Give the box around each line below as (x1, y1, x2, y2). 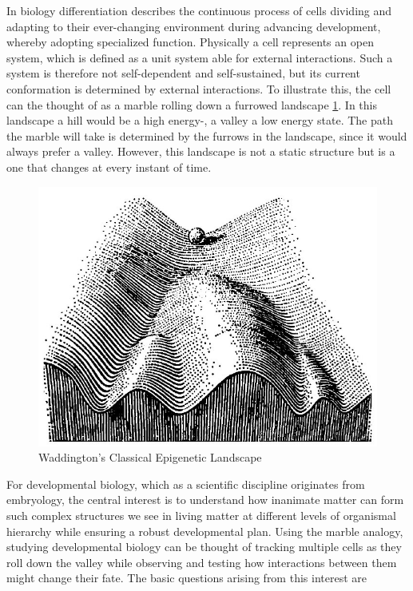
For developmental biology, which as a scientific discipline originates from (6, 475, 365, 492)
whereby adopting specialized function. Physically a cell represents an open (6, 34, 374, 50)
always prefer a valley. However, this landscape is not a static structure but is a (6, 143, 395, 160)
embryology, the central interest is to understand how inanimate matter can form (6, 491, 404, 508)
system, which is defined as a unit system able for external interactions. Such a (6, 49, 393, 65)
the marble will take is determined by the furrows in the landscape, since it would (6, 127, 407, 144)
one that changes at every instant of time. (6, 158, 212, 175)
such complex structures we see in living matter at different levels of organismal (6, 506, 396, 523)
